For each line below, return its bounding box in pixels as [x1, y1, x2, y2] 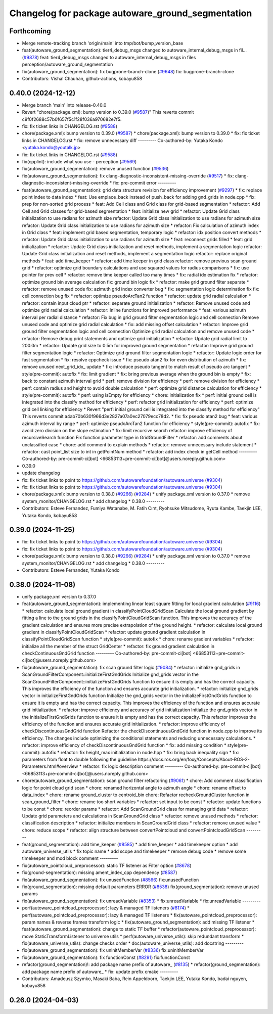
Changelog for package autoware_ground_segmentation [9, 8, 252, 19]
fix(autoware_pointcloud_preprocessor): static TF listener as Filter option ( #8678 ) [22, 862, 192, 868]
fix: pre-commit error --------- [113, 180, 176, 186]
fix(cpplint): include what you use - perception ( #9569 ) [22, 159, 136, 165]
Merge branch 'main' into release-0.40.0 [22, 102, 107, 108]
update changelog [22, 470, 60, 476]
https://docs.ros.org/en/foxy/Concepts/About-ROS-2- [138, 756, 250, 762]
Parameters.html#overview [22, 763, 78, 769]
